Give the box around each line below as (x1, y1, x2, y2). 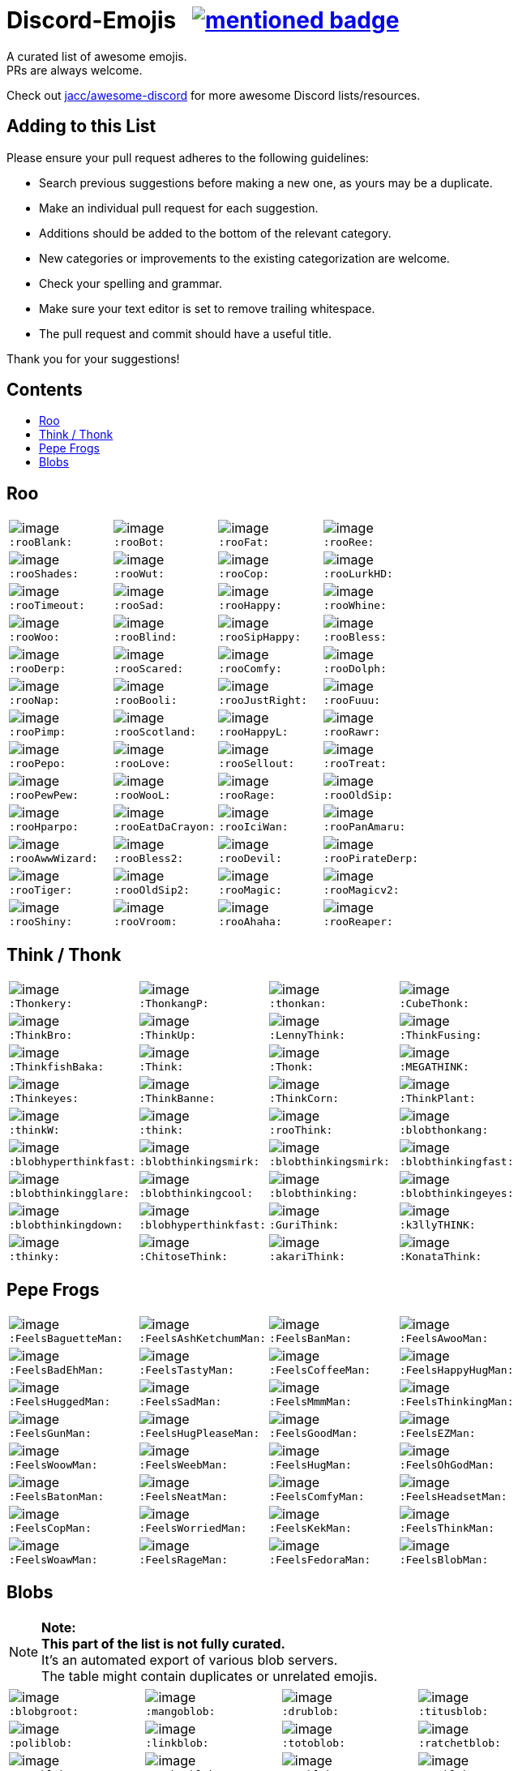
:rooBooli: (113, 694, 178, 707)
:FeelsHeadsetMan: (399, 1490, 507, 1503)
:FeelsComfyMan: (269, 1490, 365, 1503)
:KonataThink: (399, 1250, 482, 1263)
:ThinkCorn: (269, 1092, 340, 1105)
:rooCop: (218, 568, 270, 581)
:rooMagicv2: (323, 884, 400, 897)
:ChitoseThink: (139, 1250, 229, 1263)
